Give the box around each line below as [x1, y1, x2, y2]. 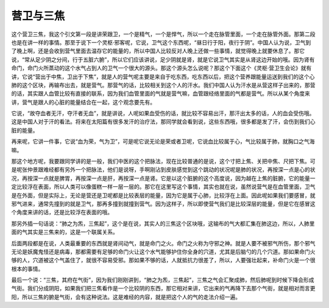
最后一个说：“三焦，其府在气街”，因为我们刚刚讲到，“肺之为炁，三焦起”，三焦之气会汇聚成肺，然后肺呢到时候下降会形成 [11, 276, 314, 284]
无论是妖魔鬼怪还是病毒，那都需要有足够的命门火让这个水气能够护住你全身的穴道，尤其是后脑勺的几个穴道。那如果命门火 [11, 248, 316, 255]
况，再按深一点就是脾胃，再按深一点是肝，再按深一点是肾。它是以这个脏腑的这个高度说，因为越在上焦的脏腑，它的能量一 [11, 174, 316, 182]
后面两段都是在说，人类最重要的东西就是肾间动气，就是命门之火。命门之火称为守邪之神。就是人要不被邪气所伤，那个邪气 [11, 239, 316, 247]
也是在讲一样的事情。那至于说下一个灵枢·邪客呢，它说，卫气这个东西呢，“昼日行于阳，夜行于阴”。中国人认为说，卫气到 [11, 38, 311, 46]
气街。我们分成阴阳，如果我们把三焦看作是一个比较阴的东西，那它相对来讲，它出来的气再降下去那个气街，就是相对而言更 [11, 285, 316, 292]
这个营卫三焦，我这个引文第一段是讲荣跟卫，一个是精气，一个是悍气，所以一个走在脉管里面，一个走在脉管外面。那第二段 [11, 30, 316, 38]
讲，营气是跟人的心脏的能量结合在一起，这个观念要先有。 [11, 98, 155, 106]
